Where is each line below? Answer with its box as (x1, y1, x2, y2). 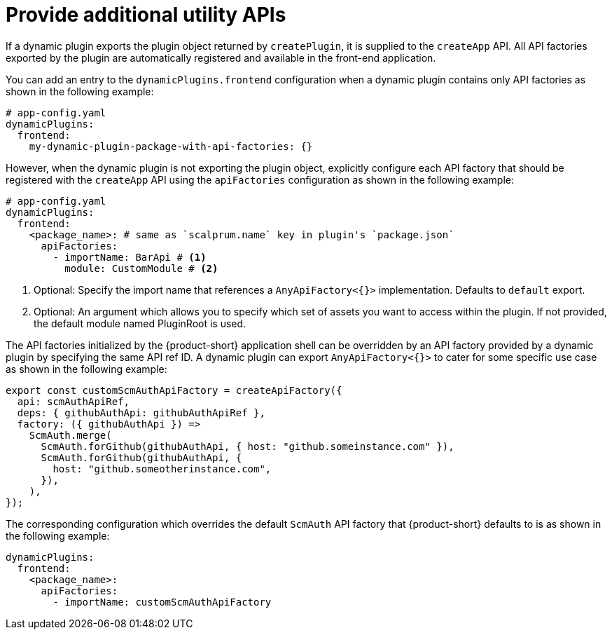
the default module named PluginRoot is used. (34, 317, 246, 329)
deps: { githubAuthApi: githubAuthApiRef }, (17, 407, 265, 418)
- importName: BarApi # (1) (53, 251, 207, 263)
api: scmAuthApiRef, (17, 395, 130, 407)
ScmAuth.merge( (29, 429, 112, 441)
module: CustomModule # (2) (64, 262, 218, 274)
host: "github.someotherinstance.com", (53, 463, 272, 474)
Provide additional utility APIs (6, 3, 286, 27)
